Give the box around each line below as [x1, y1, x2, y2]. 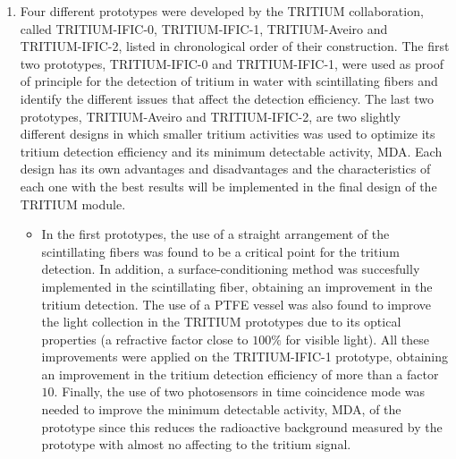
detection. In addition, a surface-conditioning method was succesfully [41, 259, 420, 278]
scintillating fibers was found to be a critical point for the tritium [41, 242, 400, 260]
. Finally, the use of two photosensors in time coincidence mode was [54, 382, 425, 401]
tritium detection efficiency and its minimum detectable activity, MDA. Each [20, 141, 443, 160]
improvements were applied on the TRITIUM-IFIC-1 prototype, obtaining [41, 347, 449, 366]
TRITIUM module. [20, 194, 126, 213]
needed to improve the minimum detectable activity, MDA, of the [41, 400, 401, 419]
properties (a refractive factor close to [41, 329, 249, 348]
